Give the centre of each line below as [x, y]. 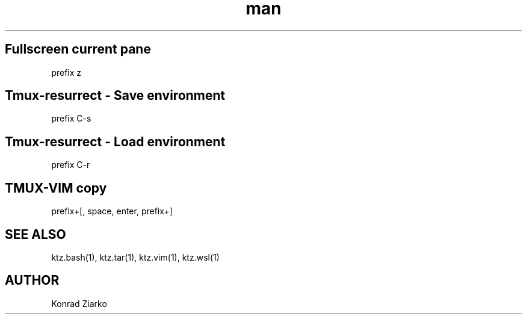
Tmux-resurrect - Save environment [115, 96]
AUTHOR [32, 280]
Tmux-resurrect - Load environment [115, 141]
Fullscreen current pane [78, 49]
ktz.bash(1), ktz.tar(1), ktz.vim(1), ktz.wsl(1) [135, 257]
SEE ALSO [35, 234]
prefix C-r [71, 165]
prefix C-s [71, 119]
